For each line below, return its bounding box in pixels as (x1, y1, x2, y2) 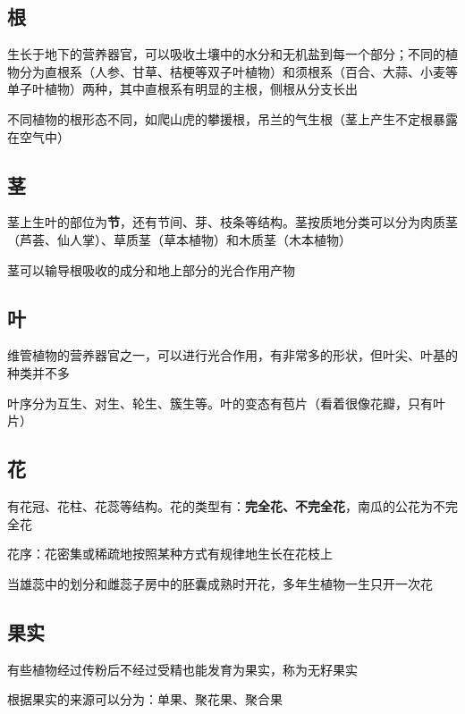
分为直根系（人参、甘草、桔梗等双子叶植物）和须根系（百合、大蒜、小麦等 (19, 62, 458, 80)
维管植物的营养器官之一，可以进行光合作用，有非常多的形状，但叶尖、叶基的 (7, 346, 458, 365)
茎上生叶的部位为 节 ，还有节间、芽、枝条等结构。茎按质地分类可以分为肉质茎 (7, 213, 458, 231)
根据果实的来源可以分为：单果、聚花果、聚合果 (7, 690, 283, 709)
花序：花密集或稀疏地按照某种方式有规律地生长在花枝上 (7, 544, 333, 563)
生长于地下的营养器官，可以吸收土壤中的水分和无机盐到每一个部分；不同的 (7, 45, 445, 63)
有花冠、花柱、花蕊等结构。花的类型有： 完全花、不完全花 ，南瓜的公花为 (7, 496, 433, 515)
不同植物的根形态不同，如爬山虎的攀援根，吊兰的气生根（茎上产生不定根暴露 (7, 109, 458, 128)
